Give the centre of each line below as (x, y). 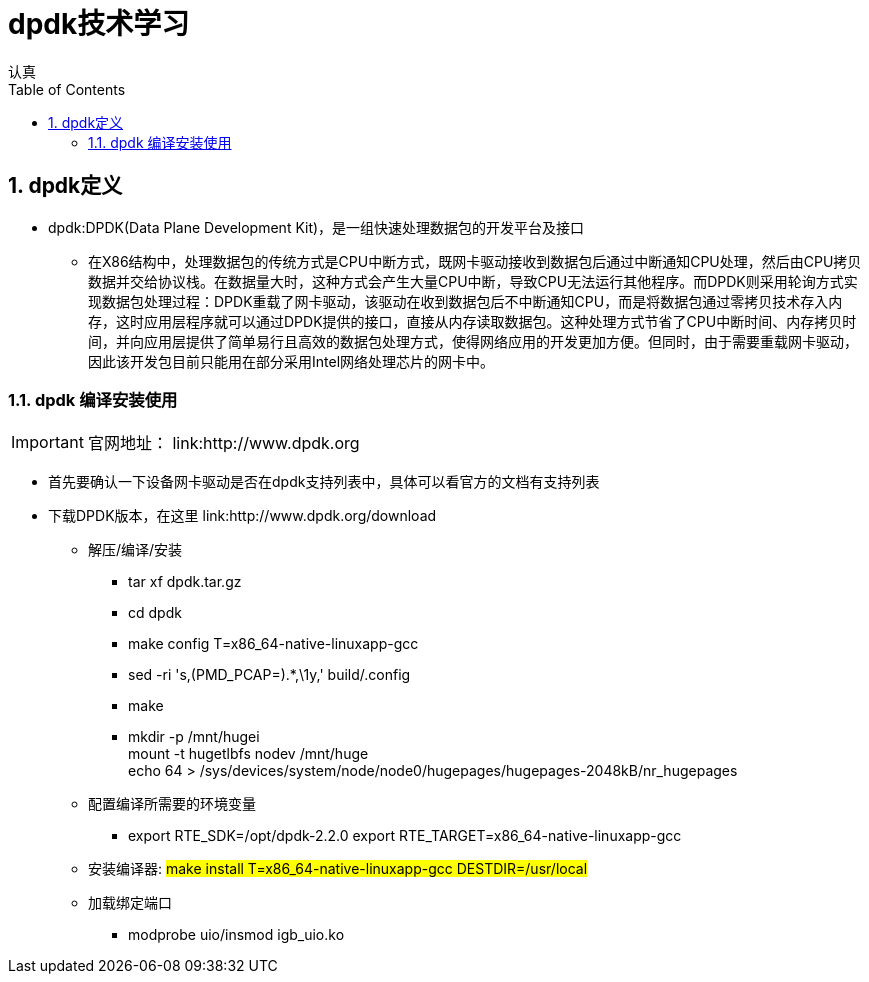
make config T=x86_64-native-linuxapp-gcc (273, 644)
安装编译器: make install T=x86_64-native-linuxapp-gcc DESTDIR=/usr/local (338, 869)
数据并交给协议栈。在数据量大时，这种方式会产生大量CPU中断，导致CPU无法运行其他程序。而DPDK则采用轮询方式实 (473, 281)
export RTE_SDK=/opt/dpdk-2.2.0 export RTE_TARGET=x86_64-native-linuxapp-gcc (405, 836)
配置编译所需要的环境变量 (172, 804)
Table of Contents (67, 89)
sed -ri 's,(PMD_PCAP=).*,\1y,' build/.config (269, 675)
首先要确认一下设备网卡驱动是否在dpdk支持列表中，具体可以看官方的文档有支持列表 (324, 482)
